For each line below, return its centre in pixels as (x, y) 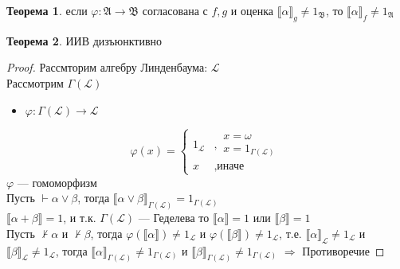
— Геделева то (174, 218)
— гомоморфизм (57, 182)
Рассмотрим (35, 82)
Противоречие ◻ (343, 250)
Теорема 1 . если (47, 10)
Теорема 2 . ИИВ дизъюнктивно (84, 40)
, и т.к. (80, 218)
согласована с (175, 10)
